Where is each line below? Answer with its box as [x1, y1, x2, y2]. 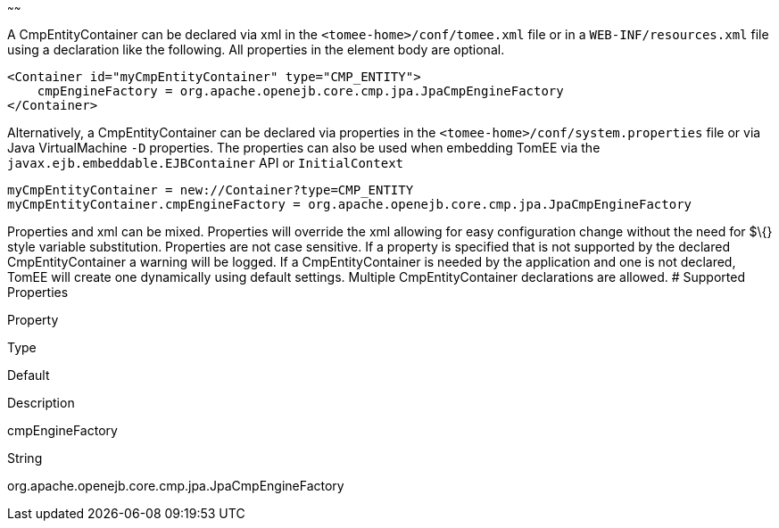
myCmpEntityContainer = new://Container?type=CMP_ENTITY [7, 183, 414, 197]
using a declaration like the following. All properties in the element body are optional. [7, 42, 505, 57]
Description [7, 395, 75, 410]
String [7, 450, 43, 466]
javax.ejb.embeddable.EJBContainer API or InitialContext [7, 155, 404, 170]
